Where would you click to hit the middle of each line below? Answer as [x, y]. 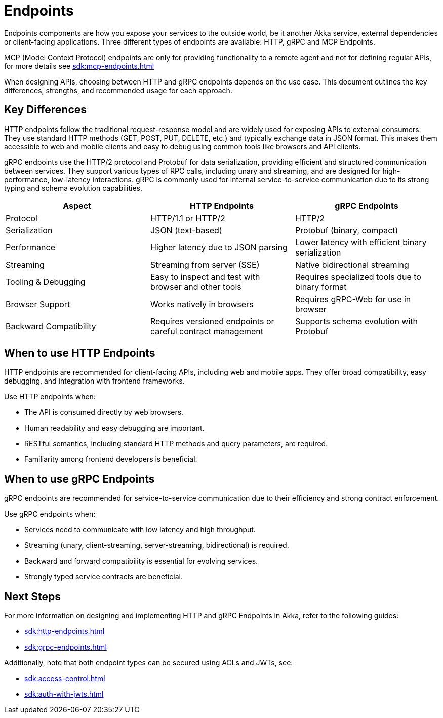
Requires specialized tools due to [358, 277]
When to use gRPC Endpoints [79, 479]
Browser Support [38, 304]
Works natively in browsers [202, 304]
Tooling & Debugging [46, 282]
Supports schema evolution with [356, 321]
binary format [321, 287]
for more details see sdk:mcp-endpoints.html [79, 66]
